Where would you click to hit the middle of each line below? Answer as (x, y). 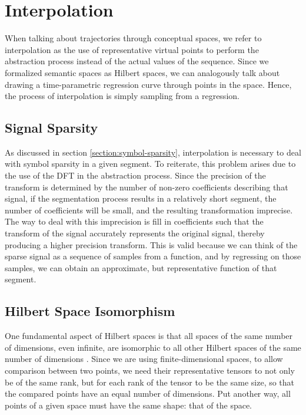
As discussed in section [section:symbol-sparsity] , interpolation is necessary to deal (153, 152)
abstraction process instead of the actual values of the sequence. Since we (137, 61)
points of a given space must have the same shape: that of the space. (129, 405)
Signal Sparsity (51, 128)
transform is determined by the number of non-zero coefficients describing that (147, 187)
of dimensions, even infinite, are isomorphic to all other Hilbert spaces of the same (153, 347)
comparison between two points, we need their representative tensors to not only (150, 370)
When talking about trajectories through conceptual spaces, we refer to (133, 38)
